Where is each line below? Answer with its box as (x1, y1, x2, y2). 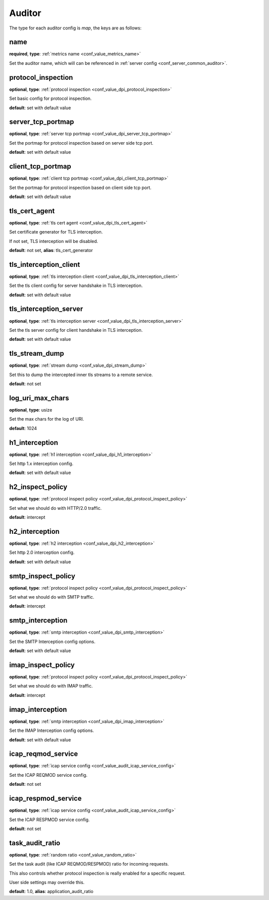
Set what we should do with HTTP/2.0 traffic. (9, 505, 102, 511)
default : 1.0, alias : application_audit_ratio (9, 889, 94, 895)
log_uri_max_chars (9, 394, 69, 402)
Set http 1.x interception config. (9, 460, 74, 466)
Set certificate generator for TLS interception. (9, 229, 103, 235)
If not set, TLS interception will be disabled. (9, 238, 98, 244)
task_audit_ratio (9, 839, 61, 847)
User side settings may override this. (9, 880, 85, 885)
